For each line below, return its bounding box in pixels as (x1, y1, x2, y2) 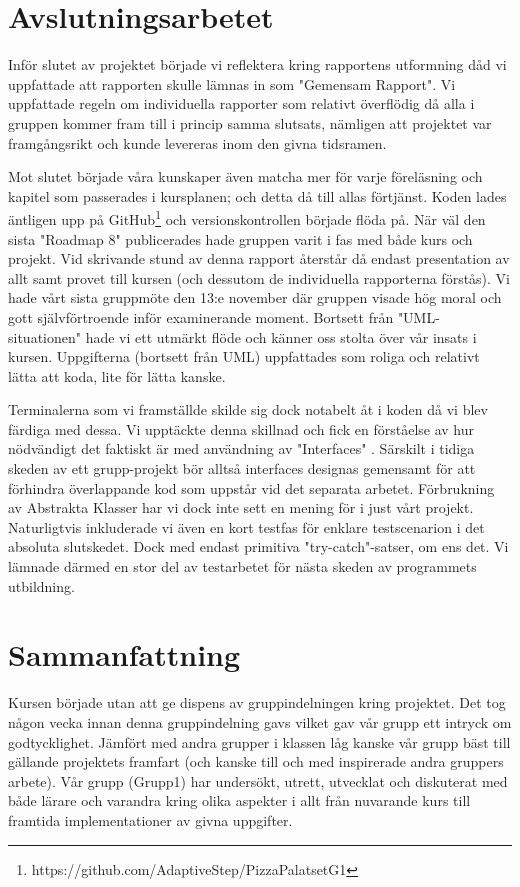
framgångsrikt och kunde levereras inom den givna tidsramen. (8, 132, 387, 153)
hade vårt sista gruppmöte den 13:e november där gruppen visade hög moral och (8, 287, 502, 308)
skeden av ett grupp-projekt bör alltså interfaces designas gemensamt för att (8, 458, 476, 479)
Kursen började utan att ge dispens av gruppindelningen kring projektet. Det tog (8, 692, 506, 713)
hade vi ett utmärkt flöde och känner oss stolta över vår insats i (85, 326, 477, 347)
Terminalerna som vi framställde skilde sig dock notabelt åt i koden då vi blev (8, 399, 488, 420)
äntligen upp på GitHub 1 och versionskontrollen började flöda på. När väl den (8, 206, 486, 229)
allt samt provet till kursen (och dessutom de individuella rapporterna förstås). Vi (8, 267, 511, 288)
